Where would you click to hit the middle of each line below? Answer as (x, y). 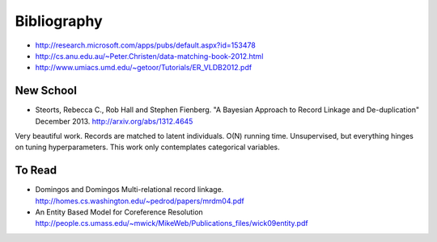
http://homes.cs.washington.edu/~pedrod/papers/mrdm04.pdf (140, 201)
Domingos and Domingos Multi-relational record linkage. (129, 190)
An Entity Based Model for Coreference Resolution (119, 212)
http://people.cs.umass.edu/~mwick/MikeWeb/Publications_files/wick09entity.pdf (172, 223)
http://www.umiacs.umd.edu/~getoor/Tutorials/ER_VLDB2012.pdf (144, 68)
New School (46, 91)
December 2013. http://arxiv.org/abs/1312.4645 (114, 121)
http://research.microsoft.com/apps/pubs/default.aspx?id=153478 (146, 45)
